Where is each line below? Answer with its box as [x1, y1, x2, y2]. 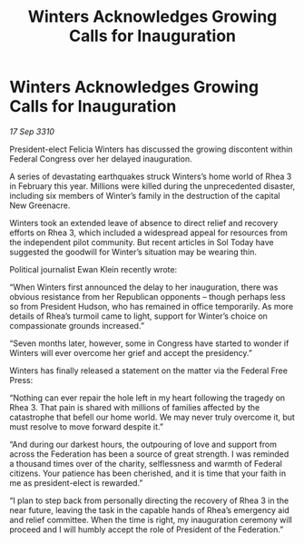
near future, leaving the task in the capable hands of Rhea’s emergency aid [9, 504, 290, 515]
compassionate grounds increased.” [9, 320, 145, 331]
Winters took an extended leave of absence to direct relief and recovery [9, 217, 279, 228]
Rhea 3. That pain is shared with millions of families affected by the [9, 401, 260, 412]
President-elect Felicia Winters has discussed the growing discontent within [9, 143, 293, 154]
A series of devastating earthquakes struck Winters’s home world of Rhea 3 [9, 171, 292, 182]
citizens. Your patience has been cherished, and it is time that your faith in [9, 468, 287, 479]
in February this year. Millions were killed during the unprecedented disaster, [9, 180, 296, 192]
